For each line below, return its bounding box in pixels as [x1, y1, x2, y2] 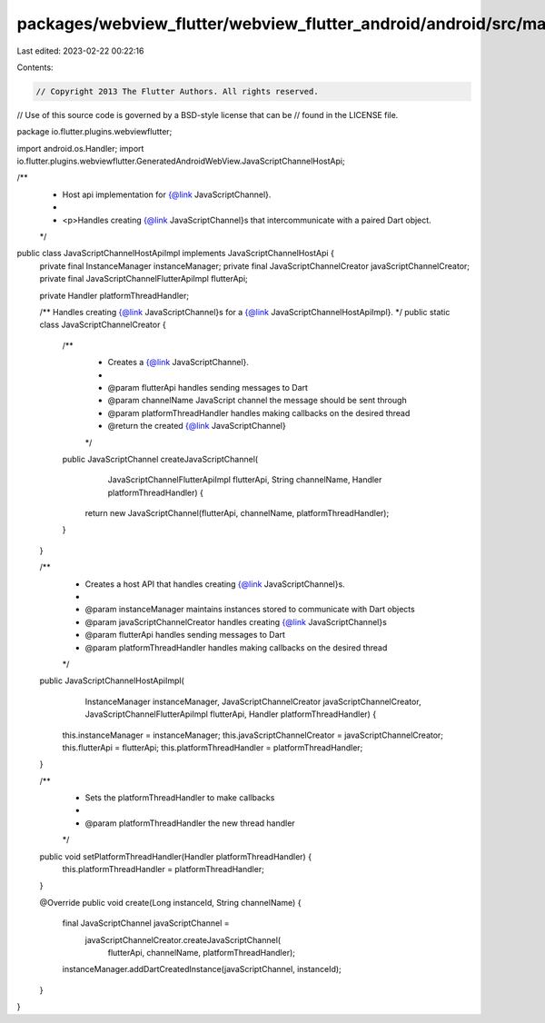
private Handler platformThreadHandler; [39, 290, 190, 301]
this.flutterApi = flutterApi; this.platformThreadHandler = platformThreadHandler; [62, 741, 363, 753]
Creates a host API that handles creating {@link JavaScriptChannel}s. [84, 578, 345, 590]
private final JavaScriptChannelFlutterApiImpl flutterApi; [39, 273, 249, 284]
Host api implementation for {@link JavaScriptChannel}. [62, 189, 272, 200]
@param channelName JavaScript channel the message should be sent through [107, 395, 408, 406]
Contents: [16, 62, 54, 73]
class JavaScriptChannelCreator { [39, 319, 167, 331]
